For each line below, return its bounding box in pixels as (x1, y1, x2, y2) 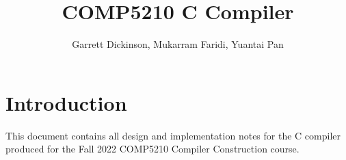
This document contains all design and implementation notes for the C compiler (5, 128, 341, 142)
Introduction (5, 88, 127, 116)
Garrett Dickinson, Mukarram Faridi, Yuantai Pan (72, 37, 284, 51)
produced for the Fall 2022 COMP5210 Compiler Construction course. (5, 142, 300, 156)
